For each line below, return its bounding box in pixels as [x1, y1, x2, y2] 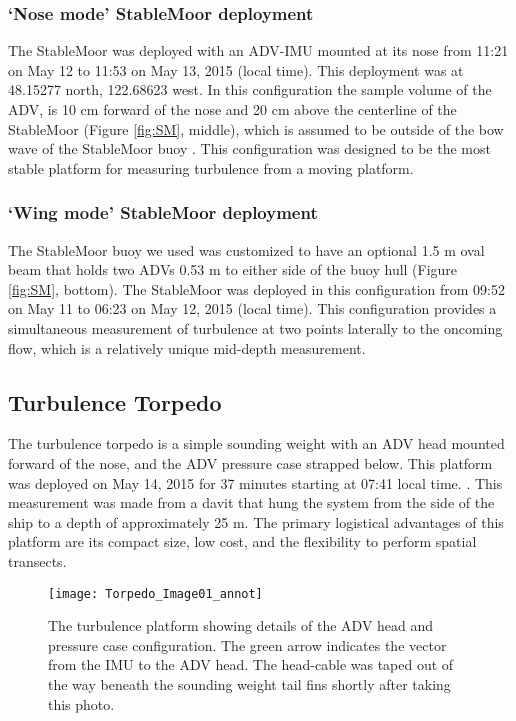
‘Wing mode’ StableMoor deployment [8, 200, 318, 225]
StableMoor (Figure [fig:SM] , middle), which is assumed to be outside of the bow [8, 118, 504, 139]
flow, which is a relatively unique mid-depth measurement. [8, 337, 366, 358]
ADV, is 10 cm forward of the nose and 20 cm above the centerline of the [8, 99, 457, 119]
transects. [8, 550, 67, 571]
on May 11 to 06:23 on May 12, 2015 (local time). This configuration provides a [8, 298, 497, 319]
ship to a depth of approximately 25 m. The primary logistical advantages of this [8, 511, 504, 532]
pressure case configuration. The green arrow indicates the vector [48, 634, 447, 655]
